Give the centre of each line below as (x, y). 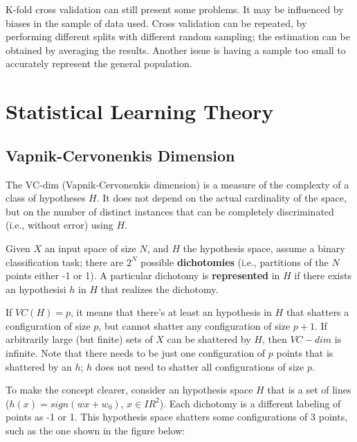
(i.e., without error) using (59, 225)
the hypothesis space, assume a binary (264, 248)
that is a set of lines (309, 390)
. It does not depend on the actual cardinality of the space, (221, 198)
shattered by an (39, 366)
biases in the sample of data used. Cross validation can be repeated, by (156, 23)
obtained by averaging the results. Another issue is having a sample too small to (176, 50)
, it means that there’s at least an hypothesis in (171, 312)
